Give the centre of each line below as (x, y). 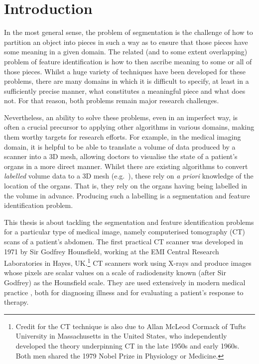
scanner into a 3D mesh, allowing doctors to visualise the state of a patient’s (121, 156)
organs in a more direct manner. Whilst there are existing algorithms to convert (126, 166)
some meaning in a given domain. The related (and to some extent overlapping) (126, 52)
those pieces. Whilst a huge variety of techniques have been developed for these (125, 71)
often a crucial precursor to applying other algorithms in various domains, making (129, 127)
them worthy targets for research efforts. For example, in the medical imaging (123, 137)
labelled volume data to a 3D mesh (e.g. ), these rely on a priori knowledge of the (129, 176)
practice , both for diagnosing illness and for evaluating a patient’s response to (124, 292)
